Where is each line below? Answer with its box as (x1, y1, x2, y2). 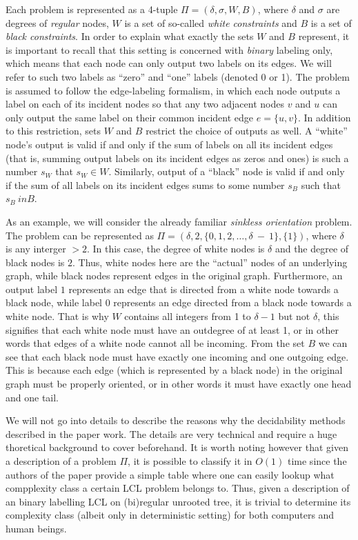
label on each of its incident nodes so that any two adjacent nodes (6, 97, 284, 111)
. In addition (297, 110, 351, 124)
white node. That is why (6, 309, 109, 323)
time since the (287, 454, 347, 468)
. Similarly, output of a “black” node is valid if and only (108, 164, 345, 179)
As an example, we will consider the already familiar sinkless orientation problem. (6, 214, 352, 228)
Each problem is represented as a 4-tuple (6, 2, 178, 16)
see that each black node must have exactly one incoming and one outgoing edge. (6, 349, 349, 363)
